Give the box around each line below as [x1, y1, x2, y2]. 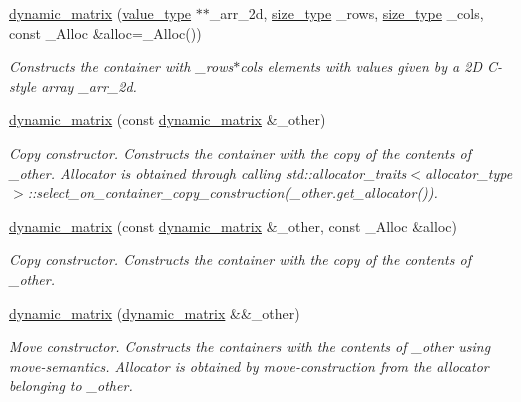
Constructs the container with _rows [9, 56, 234, 77]
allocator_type [424, 162, 513, 183]
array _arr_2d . [41, 75, 137, 96]
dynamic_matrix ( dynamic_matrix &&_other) [9, 302, 300, 323]
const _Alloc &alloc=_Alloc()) [9, 22, 202, 43]
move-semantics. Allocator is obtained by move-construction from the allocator [9, 355, 489, 376]
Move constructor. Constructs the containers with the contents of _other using [9, 336, 491, 357]
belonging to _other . [9, 375, 133, 396]
